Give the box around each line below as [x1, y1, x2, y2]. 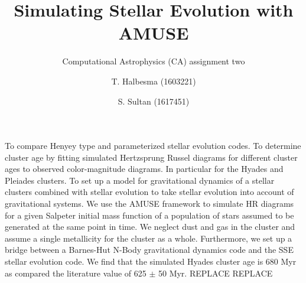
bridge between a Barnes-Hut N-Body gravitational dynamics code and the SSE [5, 243, 294, 256]
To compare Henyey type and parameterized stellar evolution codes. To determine [5, 139, 301, 152]
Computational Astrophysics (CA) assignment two [62, 55, 245, 67]
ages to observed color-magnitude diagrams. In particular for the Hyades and [5, 162, 284, 175]
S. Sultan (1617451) [118, 95, 190, 107]
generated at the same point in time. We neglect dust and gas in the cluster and [5, 220, 295, 233]
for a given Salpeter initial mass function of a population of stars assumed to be [5, 209, 294, 221]
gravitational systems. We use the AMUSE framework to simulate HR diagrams [5, 197, 294, 210]
